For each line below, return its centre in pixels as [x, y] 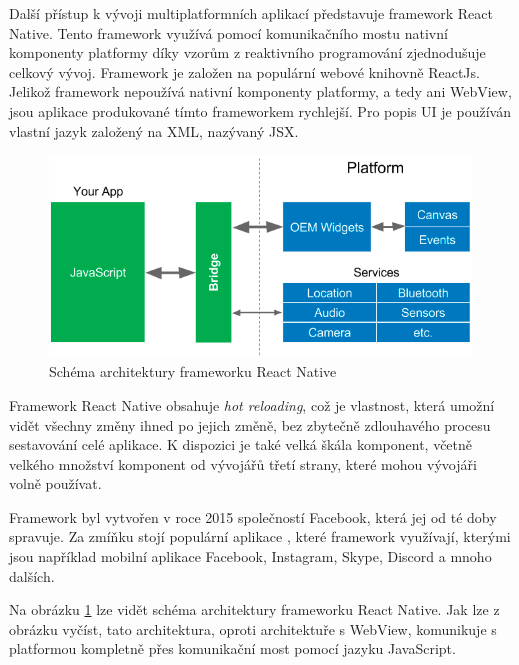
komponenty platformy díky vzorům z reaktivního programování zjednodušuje [247, 52]
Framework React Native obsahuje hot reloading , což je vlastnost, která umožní [252, 404]
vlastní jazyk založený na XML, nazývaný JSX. [154, 130]
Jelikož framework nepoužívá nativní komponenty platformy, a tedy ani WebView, [260, 91]
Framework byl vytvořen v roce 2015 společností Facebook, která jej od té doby [253, 516]
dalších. [32, 575]
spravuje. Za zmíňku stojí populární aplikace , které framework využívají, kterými [260, 536]
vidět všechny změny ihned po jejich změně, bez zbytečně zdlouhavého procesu [250, 424]
